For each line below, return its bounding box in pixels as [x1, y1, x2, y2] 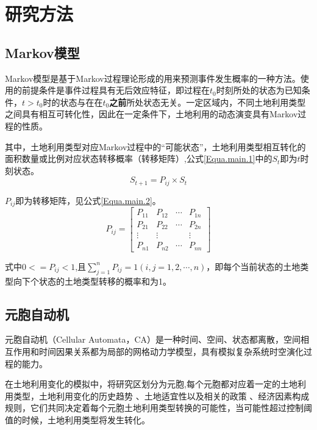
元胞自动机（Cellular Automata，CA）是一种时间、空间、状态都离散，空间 [5, 333, 301, 346]
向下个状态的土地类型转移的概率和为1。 [13, 274, 171, 287]
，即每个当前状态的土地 [206, 260, 301, 272]
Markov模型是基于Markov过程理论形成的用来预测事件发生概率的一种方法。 [5, 71, 301, 84]
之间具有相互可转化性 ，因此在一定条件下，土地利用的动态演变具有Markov [5, 107, 298, 120]
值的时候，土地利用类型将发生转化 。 [5, 413, 150, 426]
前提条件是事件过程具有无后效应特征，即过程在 [21, 84, 210, 97]
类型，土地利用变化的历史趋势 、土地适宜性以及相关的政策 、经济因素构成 [13, 389, 310, 402]
